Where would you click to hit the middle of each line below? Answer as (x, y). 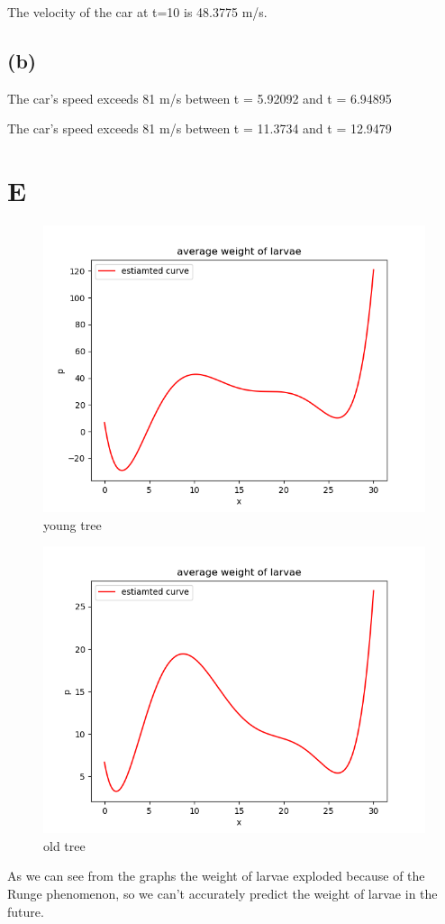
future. (26, 911)
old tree (64, 845)
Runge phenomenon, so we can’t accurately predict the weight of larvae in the (222, 894)
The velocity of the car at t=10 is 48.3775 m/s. (137, 12)
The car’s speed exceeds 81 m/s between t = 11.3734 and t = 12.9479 (200, 128)
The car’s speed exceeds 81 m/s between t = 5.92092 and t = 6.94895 (200, 98)
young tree (73, 524)
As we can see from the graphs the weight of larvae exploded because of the (216, 876)
